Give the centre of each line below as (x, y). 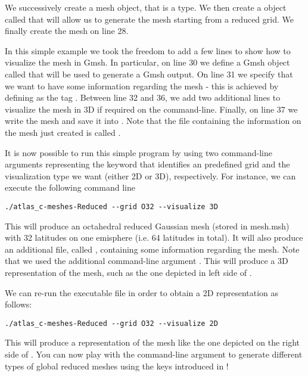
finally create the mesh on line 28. (67, 31)
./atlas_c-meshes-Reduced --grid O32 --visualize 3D (111, 206)
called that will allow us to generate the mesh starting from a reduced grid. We (149, 19)
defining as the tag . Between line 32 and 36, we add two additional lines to (143, 97)
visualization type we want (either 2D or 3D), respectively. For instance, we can (150, 175)
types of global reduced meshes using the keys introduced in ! (117, 366)
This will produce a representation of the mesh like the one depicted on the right (153, 342)
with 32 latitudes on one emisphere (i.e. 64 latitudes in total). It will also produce (154, 237)
